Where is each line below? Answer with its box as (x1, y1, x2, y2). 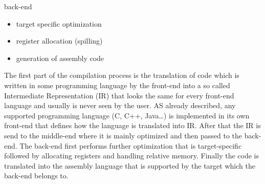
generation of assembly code (16, 52, 104, 63)
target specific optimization (16, 18, 102, 29)
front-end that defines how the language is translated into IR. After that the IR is (4, 120, 261, 131)
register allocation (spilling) (16, 35, 103, 46)
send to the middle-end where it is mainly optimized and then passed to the (4, 130, 242, 140)
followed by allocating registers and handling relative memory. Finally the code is (4, 150, 259, 161)
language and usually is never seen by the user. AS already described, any (4, 100, 236, 111)
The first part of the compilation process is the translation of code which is (4, 70, 239, 80)
